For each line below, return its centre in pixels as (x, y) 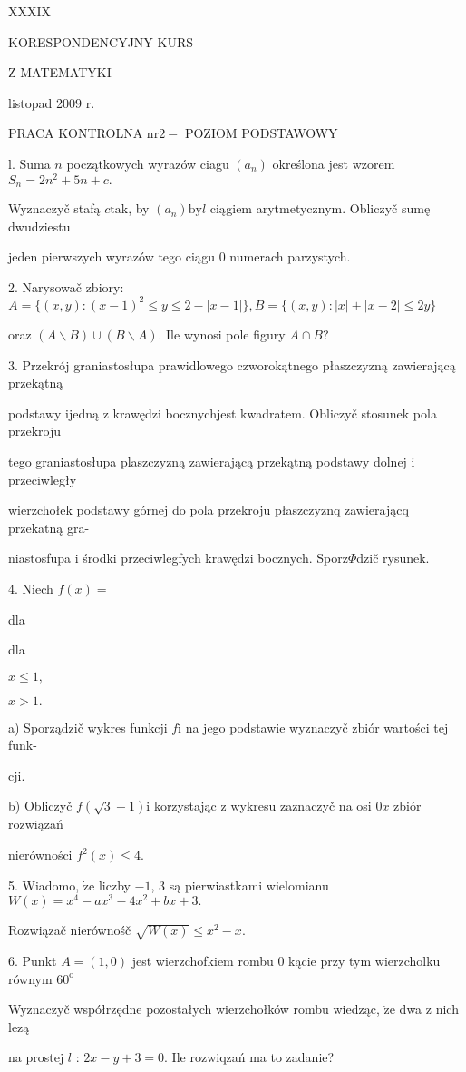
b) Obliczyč (40, 806)
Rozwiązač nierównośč (70, 930)
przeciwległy (43, 479)
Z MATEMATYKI (60, 72)
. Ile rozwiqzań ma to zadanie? (249, 1057)
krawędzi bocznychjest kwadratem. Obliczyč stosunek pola (275, 413)
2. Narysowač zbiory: (66, 286)
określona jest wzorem (334, 163)
